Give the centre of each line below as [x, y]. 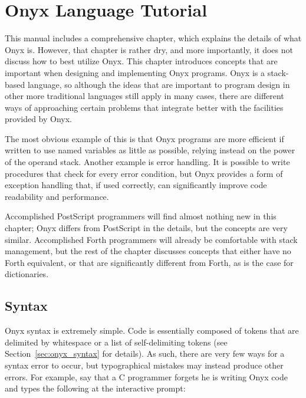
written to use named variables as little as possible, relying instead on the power [150, 150]
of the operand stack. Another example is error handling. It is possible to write [147, 162]
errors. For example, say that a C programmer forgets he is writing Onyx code [146, 376]
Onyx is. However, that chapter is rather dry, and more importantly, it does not [149, 49]
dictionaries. [27, 274]
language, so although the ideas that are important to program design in [159, 84]
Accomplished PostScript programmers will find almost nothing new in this [141, 216]
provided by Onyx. [39, 119]
